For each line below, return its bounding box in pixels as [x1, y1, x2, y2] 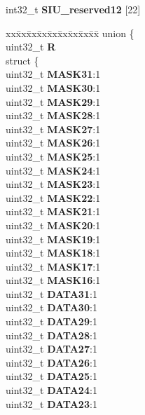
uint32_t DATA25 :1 [6, 369, 97, 383]
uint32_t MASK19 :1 [6, 231, 101, 246]
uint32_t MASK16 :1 [6, 273, 101, 287]
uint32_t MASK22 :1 [6, 190, 101, 205]
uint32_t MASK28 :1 [6, 108, 101, 123]
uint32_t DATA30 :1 [6, 300, 97, 315]
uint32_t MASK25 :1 [6, 149, 101, 163]
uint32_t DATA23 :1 [6, 396, 97, 411]
